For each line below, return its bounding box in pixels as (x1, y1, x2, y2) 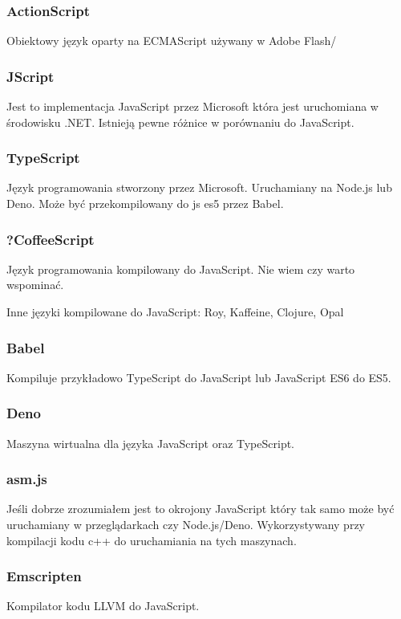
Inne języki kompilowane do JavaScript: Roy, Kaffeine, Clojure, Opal (6, 303, 344, 320)
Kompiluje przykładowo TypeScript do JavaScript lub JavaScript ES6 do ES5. (6, 369, 391, 385)
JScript (6, 66, 55, 86)
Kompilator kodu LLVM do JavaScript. (6, 597, 200, 614)
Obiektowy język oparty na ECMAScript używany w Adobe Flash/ (6, 32, 337, 49)
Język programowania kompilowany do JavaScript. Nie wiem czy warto (6, 260, 355, 277)
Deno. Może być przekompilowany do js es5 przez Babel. (6, 195, 284, 212)
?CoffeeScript (6, 229, 95, 249)
